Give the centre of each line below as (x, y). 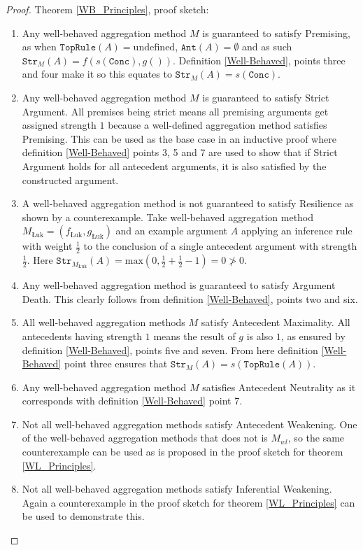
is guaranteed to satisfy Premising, (277, 33)
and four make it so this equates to (97, 74)
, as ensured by (313, 336)
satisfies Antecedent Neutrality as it (279, 387)
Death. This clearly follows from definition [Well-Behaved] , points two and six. (190, 298)
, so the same (316, 438)
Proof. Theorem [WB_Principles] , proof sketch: (107, 9)
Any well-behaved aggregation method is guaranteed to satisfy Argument (179, 285)
